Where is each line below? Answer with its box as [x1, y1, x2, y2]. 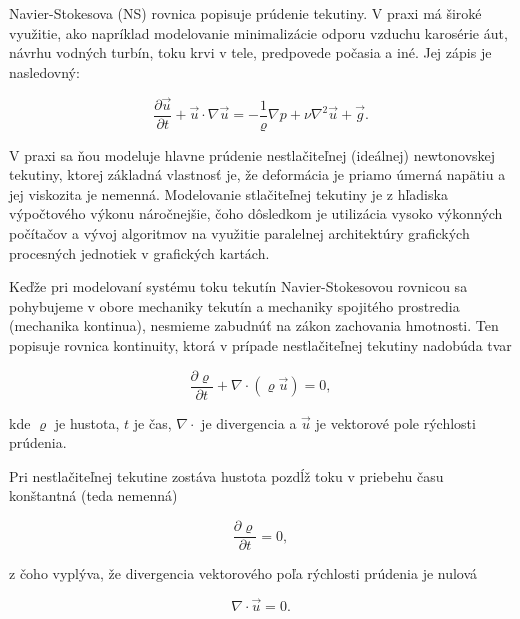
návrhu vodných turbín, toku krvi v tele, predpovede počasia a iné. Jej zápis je [9, 42, 492, 63]
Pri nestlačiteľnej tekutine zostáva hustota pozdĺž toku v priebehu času [9, 465, 444, 486]
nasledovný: [9, 61, 80, 82]
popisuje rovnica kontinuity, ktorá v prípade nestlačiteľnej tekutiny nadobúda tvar [9, 335, 512, 355]
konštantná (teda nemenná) [9, 485, 178, 506]
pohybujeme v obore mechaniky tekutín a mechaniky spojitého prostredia [9, 295, 460, 316]
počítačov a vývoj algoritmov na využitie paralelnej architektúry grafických [9, 223, 470, 244]
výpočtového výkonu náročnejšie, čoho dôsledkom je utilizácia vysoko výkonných [9, 203, 503, 224]
